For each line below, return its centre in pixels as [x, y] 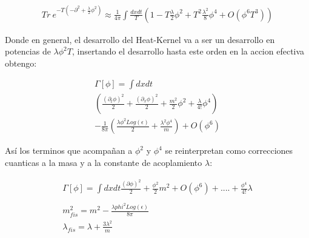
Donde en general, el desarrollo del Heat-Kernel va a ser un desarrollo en [140, 39]
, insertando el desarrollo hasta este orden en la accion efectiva [188, 51]
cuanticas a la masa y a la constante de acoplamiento [104, 162]
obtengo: [21, 63]
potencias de [28, 51]
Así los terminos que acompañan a [69, 150]
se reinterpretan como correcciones [229, 150]
